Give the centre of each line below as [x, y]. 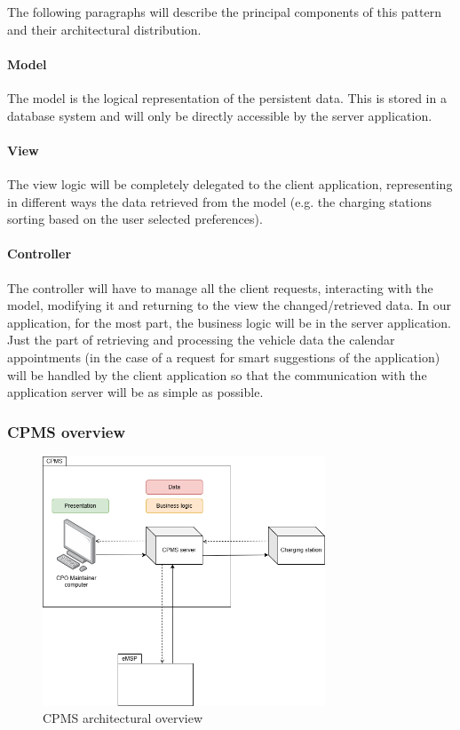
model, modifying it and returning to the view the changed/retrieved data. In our [229, 305]
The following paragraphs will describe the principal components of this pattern [224, 12]
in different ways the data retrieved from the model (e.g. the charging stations [219, 201]
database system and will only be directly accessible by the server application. [220, 115]
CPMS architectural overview [123, 718]
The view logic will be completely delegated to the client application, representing [230, 183]
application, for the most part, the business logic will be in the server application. [229, 322]
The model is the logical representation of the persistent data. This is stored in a [227, 97]
